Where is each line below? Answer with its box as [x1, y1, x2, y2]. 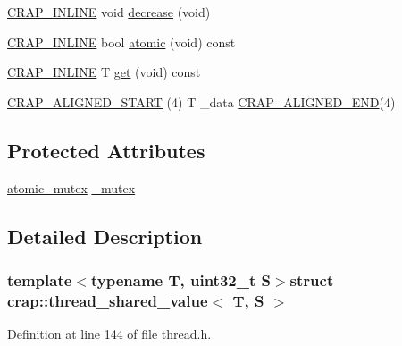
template [7, 268, 72, 291]
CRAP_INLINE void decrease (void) [7, 3, 211, 21]
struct [289, 268, 334, 291]
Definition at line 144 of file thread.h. [7, 325, 212, 343]
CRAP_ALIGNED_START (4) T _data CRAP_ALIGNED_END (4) [7, 92, 396, 111]
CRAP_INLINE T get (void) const [7, 63, 201, 81]
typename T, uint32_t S [90, 268, 271, 291]
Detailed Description [7, 222, 203, 249]
